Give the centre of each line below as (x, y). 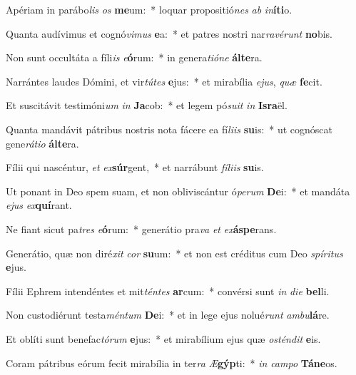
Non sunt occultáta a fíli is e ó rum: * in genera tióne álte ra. (134, 57)
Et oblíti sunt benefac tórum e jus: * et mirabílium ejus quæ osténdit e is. (163, 338)
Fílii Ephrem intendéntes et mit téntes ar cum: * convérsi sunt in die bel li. (168, 291)
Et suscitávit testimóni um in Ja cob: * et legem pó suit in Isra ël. (147, 105)
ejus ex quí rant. (39, 205)
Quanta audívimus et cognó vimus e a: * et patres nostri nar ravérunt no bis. (169, 33)
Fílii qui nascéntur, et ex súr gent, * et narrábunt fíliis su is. (135, 167)
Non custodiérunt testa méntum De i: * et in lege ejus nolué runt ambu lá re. (168, 315)
